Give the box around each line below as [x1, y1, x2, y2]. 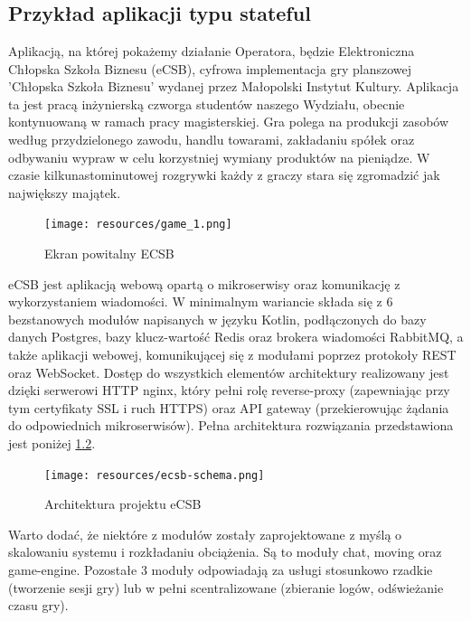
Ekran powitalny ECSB [44, 244, 174, 262]
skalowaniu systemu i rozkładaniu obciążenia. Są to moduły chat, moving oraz [8, 542, 442, 561]
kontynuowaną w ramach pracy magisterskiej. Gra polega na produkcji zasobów [8, 112, 449, 131]
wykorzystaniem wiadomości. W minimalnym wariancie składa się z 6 [8, 292, 393, 311]
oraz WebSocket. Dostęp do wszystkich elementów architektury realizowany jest [8, 362, 449, 381]
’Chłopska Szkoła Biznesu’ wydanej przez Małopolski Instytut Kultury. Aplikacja [8, 77, 459, 96]
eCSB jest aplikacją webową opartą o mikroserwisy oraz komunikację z [8, 274, 400, 293]
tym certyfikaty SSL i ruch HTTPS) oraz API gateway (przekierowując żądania [8, 398, 449, 417]
